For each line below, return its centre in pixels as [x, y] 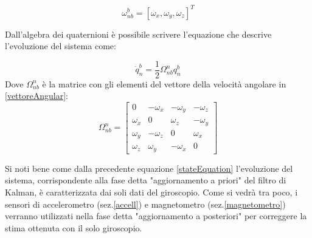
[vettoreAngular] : [36, 96]
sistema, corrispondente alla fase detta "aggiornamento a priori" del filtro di [146, 180]
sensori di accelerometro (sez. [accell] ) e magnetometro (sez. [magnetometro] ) [145, 204]
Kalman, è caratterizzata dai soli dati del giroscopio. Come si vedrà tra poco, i [151, 192]
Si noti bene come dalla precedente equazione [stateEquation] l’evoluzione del [149, 168]
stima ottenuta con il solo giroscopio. [74, 227]
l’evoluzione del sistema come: [61, 46]
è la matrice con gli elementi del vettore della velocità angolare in [164, 83]
